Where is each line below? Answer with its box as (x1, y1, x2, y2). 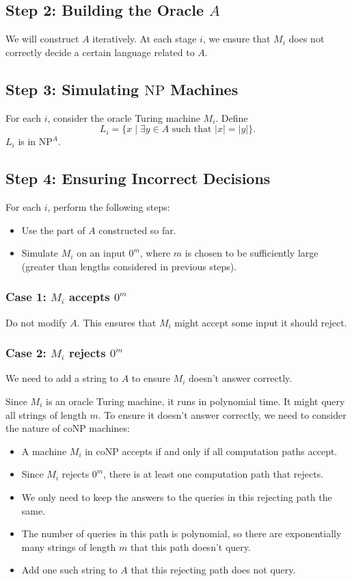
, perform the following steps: (47, 199, 170, 214)
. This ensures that (77, 315, 157, 329)
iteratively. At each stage (92, 31, 197, 46)
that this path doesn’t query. (130, 539, 251, 554)
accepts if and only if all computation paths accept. (122, 443, 338, 458)
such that (172, 125, 212, 135)
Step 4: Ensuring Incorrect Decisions (5, 168, 271, 189)
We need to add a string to (5, 371, 119, 385)
